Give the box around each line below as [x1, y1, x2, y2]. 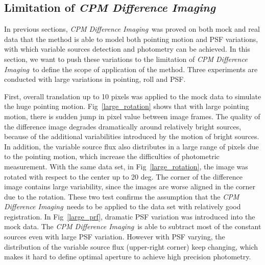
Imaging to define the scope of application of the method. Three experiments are [4, 63, 258, 74]
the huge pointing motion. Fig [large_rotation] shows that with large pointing [4, 101, 249, 112]
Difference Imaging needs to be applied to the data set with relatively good [4, 201, 241, 212]
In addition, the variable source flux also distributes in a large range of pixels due [4, 141, 259, 151]
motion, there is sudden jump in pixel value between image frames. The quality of [4, 111, 260, 121]
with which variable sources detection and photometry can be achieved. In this [4, 43, 250, 54]
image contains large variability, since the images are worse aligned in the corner [4, 181, 256, 192]
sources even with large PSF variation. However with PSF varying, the [4, 231, 225, 242]
